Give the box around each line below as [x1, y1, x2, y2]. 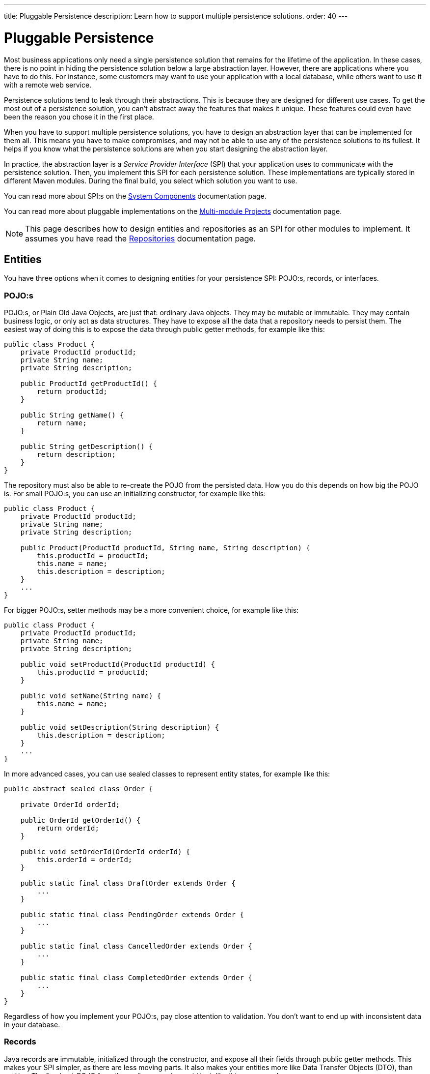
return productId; [37, 388, 107, 396]
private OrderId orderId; [20, 801, 120, 809]
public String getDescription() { [20, 443, 153, 451]
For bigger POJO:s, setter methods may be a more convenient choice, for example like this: [4, 606, 299, 615]
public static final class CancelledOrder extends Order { [20, 942, 252, 951]
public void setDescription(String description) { [20, 723, 219, 732]
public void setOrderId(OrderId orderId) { [20, 848, 190, 856]
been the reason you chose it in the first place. [4, 112, 154, 121]
